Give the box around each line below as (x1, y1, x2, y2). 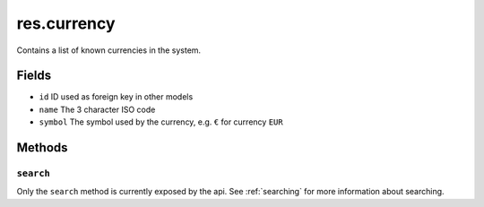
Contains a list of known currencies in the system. (16, 45, 202, 56)
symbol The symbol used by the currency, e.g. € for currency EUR (39, 116, 283, 127)
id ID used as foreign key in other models (39, 91, 194, 102)
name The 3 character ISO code (39, 104, 156, 115)
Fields (16, 68, 52, 83)
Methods (16, 140, 68, 156)
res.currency (16, 13, 116, 33)
